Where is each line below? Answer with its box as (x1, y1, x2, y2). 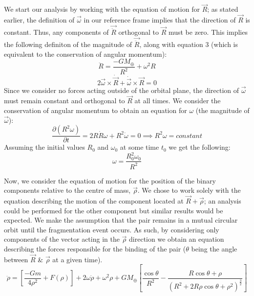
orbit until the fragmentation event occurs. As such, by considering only (4, 224, 219, 234)
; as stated (207, 4, 238, 14)
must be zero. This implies (168, 27, 248, 37)
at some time (120, 142, 159, 152)
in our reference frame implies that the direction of (84, 15, 236, 25)
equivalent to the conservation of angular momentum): (4, 48, 167, 59)
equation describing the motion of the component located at (4, 196, 184, 206)
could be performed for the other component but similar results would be (4, 205, 223, 215)
